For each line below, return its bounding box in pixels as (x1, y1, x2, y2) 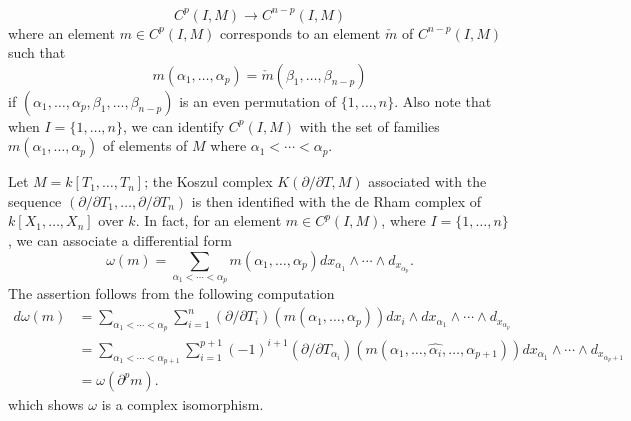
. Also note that (394, 90, 492, 111)
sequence (8, 190, 62, 211)
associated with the (368, 171, 487, 192)
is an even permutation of (179, 90, 337, 111)
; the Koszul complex (144, 171, 273, 192)
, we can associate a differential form (8, 230, 232, 251)
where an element (8, 22, 115, 43)
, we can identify (122, 115, 225, 136)
